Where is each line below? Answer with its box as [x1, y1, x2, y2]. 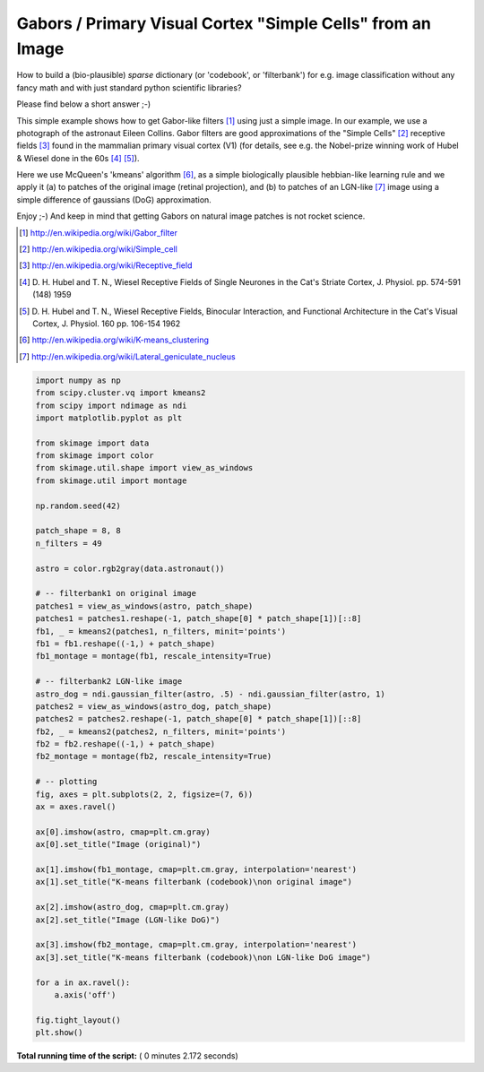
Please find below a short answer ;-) [16, 99, 151, 109]
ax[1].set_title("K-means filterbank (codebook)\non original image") [35, 877, 353, 887]
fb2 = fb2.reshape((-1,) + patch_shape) [35, 739, 215, 749]
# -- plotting [35, 776, 98, 787]
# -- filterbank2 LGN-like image [35, 677, 183, 687]
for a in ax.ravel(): [35, 977, 131, 988]
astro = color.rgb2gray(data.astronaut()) [35, 563, 225, 574]
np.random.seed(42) [35, 500, 121, 511]
